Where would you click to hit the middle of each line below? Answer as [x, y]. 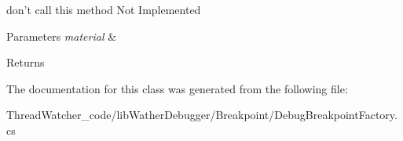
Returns [26, 62]
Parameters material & [62, 36]
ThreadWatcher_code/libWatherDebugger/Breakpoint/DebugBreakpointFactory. [202, 115]
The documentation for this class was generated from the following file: [177, 88]
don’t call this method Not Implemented [104, 9]
